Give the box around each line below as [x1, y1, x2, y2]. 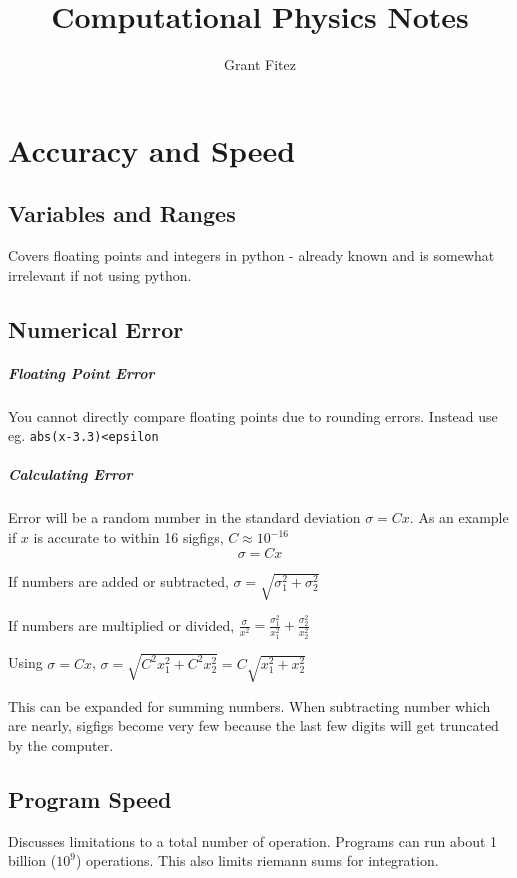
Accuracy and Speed [8, 129, 296, 170]
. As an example [409, 507, 509, 528]
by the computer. [8, 734, 114, 755]
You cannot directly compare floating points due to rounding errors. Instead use [8, 405, 498, 426]
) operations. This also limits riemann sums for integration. [75, 850, 439, 871]
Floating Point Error [8, 362, 155, 383]
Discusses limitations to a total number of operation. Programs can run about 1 [8, 830, 498, 851]
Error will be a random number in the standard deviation [8, 507, 361, 528]
